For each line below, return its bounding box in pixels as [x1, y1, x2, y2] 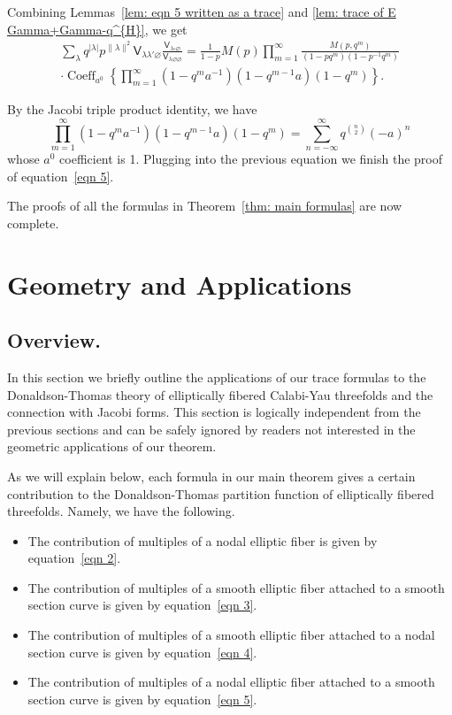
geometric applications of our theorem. [7, 437, 217, 456]
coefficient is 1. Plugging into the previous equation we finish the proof [59, 149, 443, 167]
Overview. [7, 327, 101, 354]
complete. [7, 213, 59, 232]
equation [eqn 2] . [27, 549, 121, 567]
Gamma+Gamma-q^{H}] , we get [7, 19, 188, 38]
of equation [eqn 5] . [7, 166, 114, 185]
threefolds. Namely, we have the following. [7, 502, 235, 520]
